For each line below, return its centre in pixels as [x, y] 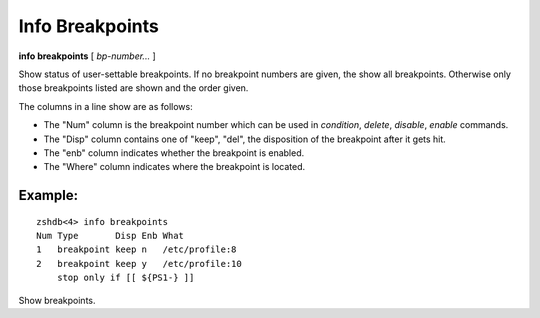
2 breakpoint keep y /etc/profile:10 [139, 263]
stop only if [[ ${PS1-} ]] [125, 278]
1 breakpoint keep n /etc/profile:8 [136, 249]
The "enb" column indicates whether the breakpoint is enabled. [174, 152]
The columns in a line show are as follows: [106, 106]
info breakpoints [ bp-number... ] [87, 56]
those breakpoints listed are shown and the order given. [133, 88]
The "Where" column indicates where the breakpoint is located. [174, 167]
